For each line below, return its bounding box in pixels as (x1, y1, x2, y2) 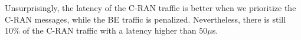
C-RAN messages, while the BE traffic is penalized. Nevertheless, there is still (5, 13, 286, 25)
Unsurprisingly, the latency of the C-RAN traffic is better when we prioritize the (5, 2, 296, 13)
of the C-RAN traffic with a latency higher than (22, 24, 197, 37)
